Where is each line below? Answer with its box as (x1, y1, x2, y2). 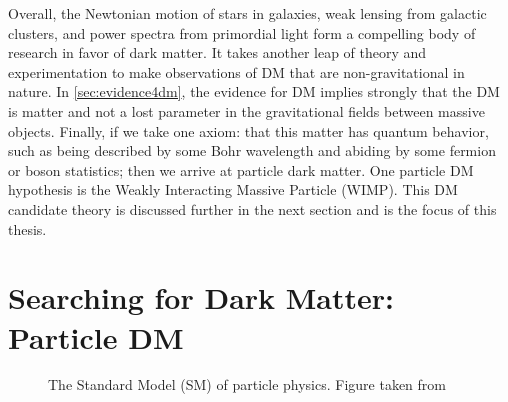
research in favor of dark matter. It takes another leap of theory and (8, 42, 427, 63)
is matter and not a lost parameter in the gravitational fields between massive (8, 100, 485, 121)
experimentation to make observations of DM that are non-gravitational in (8, 61, 465, 82)
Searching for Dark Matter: (8, 277, 395, 318)
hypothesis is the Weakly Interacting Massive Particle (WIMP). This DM (8, 179, 458, 200)
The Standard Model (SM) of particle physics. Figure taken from (48, 374, 446, 395)
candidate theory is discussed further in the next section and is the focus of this (8, 198, 497, 219)
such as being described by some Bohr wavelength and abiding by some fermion (8, 140, 496, 161)
